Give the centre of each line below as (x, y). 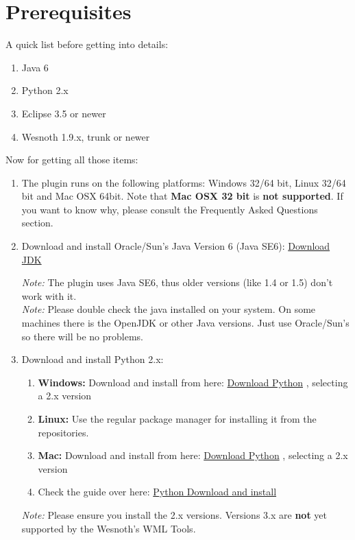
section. (37, 223)
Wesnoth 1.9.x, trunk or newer (86, 136)
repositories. (63, 432)
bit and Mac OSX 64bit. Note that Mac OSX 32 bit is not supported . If (182, 196)
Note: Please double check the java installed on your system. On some (169, 309)
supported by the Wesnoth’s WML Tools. (109, 528)
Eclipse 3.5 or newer (64, 113)
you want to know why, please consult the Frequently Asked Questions (170, 209)
